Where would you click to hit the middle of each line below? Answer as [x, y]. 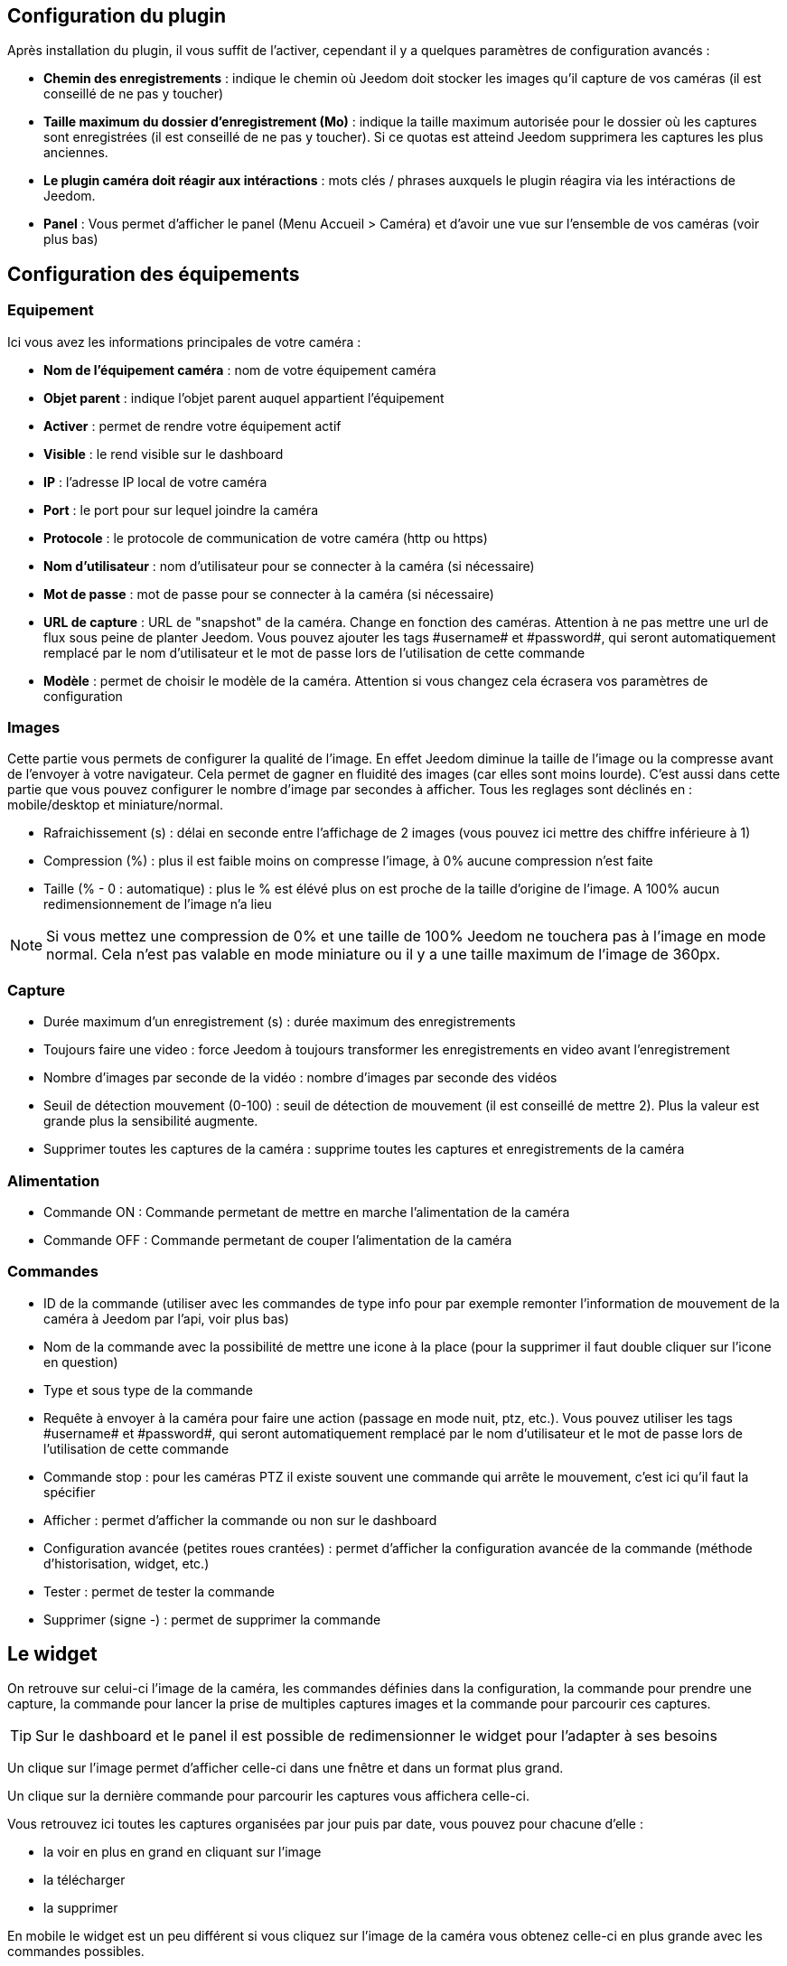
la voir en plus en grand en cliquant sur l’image [183, 1852]
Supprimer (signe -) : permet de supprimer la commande [212, 1619]
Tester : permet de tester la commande [159, 1591]
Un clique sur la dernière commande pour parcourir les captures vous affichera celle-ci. [269, 1796]
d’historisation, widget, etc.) [126, 1563]
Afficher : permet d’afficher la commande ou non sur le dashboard [240, 1520]
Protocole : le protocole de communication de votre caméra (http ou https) [266, 538]
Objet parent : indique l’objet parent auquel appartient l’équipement [244, 398]
